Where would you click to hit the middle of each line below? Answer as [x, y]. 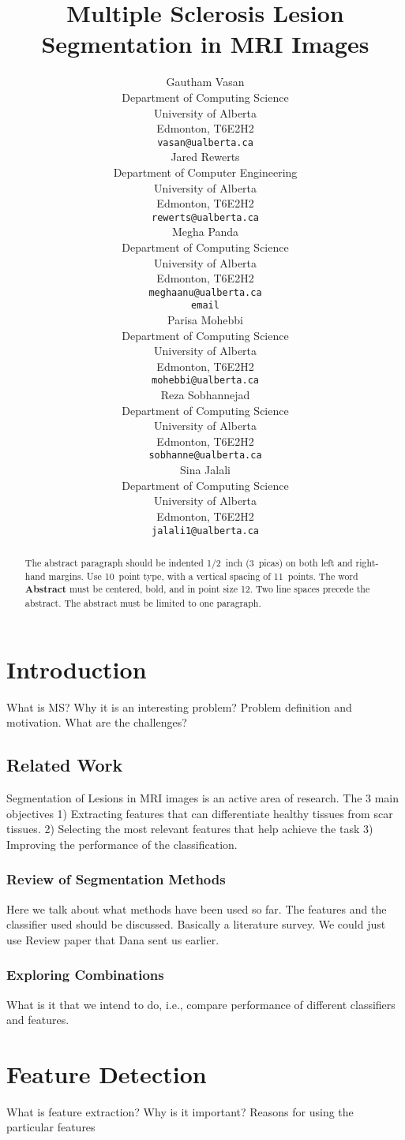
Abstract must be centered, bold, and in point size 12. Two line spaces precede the [197, 589]
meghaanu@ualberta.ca [205, 292]
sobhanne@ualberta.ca [205, 456]
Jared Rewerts [205, 157]
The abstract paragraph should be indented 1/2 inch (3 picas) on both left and [189, 562]
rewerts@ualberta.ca [205, 217]
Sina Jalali [205, 470]
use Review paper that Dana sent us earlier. [113, 939]
